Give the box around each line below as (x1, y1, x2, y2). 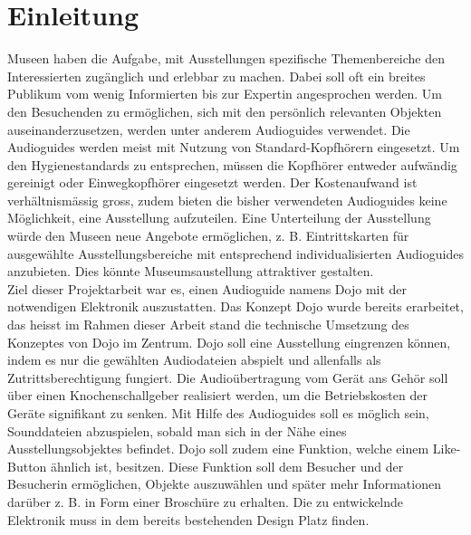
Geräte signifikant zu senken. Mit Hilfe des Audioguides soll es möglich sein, (7, 404, 429, 422)
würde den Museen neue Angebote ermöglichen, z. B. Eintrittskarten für (7, 226, 409, 245)
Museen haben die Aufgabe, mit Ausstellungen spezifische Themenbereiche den (7, 49, 446, 68)
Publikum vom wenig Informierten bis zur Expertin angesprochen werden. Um (7, 84, 442, 103)
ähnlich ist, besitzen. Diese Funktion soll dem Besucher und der (51, 456, 404, 475)
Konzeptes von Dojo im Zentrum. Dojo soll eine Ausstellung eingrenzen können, (7, 332, 451, 351)
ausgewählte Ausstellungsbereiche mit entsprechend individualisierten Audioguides (7, 244, 464, 263)
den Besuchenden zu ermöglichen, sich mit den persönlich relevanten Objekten (7, 101, 442, 120)
